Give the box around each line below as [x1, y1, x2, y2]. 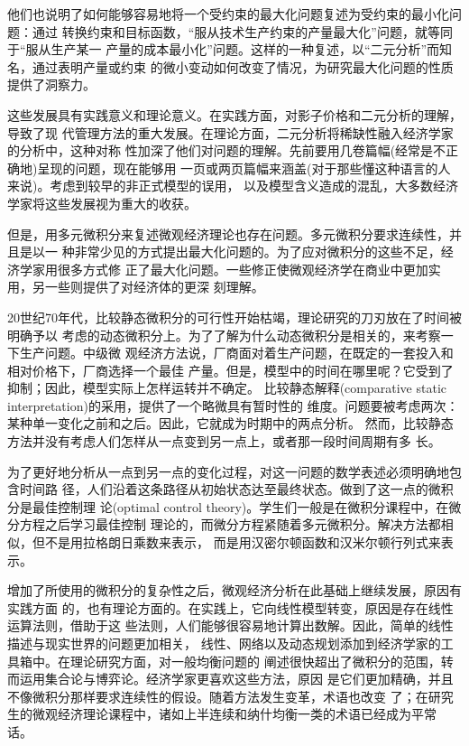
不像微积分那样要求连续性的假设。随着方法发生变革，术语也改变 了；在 [7, 686, 428, 705]
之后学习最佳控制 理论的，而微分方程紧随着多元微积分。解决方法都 [44, 515, 441, 534]
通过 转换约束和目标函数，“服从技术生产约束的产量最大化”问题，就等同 [32, 22, 453, 41]
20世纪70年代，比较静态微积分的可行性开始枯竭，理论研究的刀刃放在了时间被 [7, 307, 462, 326]
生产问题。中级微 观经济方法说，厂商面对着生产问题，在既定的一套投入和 [19, 343, 454, 362]
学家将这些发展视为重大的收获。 [7, 193, 197, 212]
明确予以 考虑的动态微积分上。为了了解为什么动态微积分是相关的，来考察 [7, 325, 441, 344]
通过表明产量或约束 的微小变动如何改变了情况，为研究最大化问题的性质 [32, 57, 454, 76]
